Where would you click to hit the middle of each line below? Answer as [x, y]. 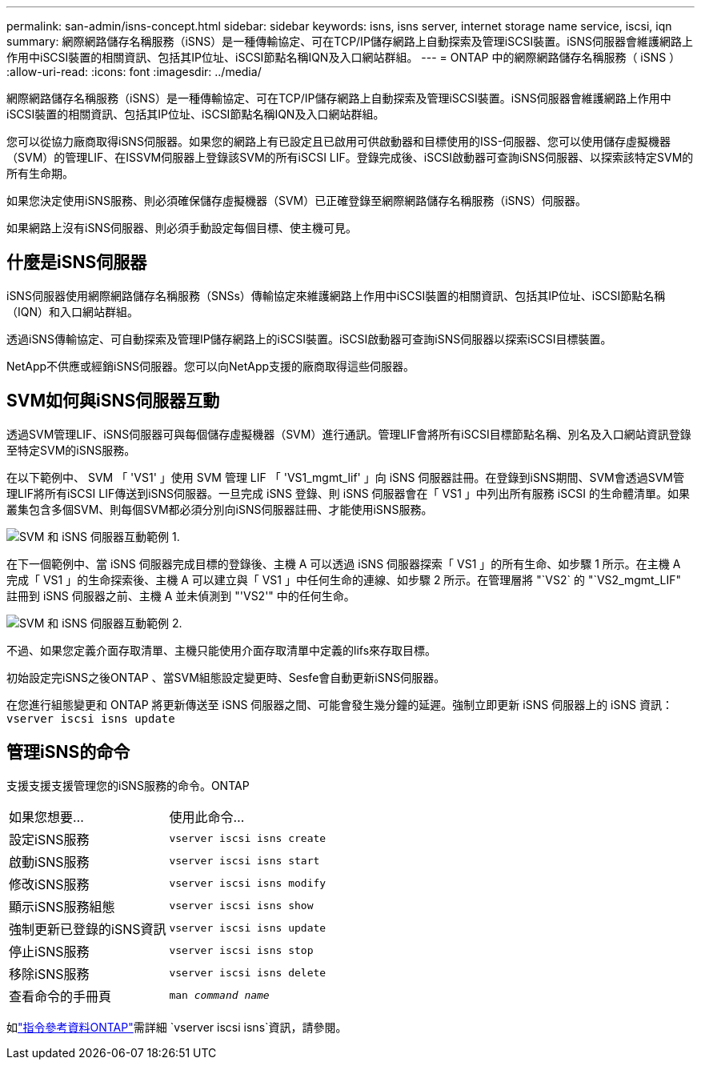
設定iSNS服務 [49, 839]
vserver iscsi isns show [241, 906]
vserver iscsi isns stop [241, 951]
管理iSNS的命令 [68, 752]
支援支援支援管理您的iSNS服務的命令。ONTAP [128, 785]
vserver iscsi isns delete [248, 973]
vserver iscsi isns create [248, 839]
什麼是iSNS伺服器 [77, 262]
